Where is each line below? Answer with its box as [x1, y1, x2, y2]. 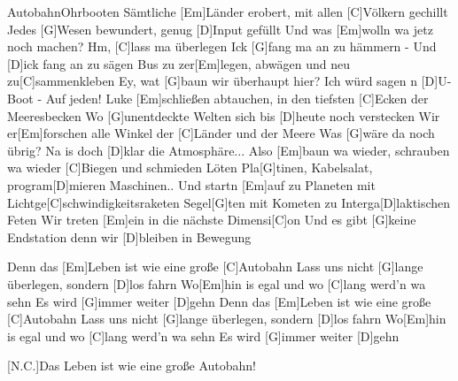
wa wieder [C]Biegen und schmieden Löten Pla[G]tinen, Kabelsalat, [7, 158, 373, 177]
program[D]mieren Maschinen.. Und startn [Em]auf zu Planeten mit [7, 175, 376, 194]
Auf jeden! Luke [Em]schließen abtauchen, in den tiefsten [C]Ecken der [45, 88, 429, 107]
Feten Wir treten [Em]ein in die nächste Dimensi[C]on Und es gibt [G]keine [7, 210, 416, 229]
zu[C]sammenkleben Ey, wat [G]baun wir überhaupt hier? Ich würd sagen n [7, 72, 418, 90]
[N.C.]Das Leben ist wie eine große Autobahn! [7, 356, 256, 375]
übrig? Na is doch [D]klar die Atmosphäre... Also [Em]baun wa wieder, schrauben [7, 141, 450, 159]
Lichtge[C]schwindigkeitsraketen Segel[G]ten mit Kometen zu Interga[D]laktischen [7, 193, 451, 211]
